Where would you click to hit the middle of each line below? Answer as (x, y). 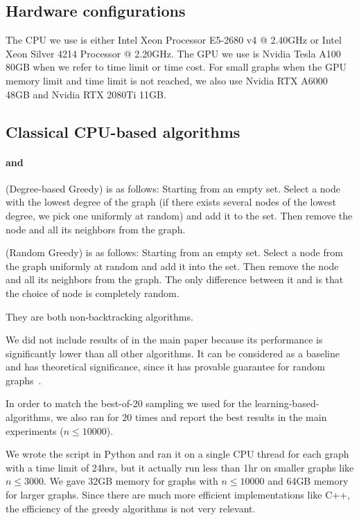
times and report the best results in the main (231, 417)
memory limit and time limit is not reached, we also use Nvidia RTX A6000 (167, 80)
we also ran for (88, 417)
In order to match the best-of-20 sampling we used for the (129, 403)
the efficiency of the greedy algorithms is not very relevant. (131, 508)
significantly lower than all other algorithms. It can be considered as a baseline (173, 353)
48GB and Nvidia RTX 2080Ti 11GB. (86, 94)
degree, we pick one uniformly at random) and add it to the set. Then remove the (179, 215)
